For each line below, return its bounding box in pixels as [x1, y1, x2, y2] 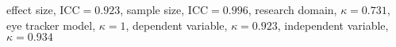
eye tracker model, [6, 16, 96, 33]
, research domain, [248, 2, 337, 17]
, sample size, [120, 2, 185, 17]
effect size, [6, 2, 56, 17]
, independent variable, [277, 16, 389, 33]
